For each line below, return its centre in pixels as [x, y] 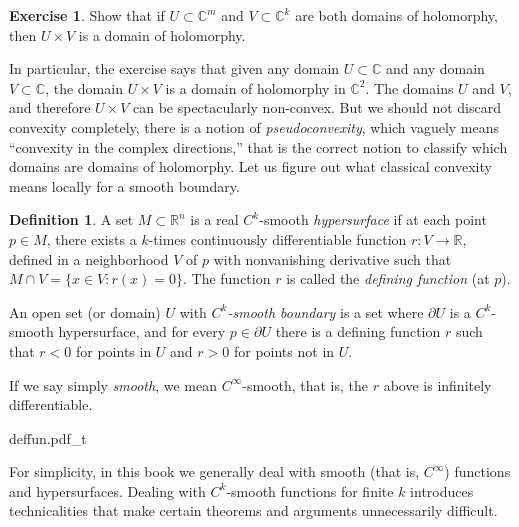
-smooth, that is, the [305, 384]
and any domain [435, 68]
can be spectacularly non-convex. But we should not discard [316, 107]
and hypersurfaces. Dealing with [107, 490]
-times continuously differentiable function [277, 238]
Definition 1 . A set [71, 219]
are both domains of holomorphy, [396, 15]
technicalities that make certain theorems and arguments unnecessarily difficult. [253, 510]
